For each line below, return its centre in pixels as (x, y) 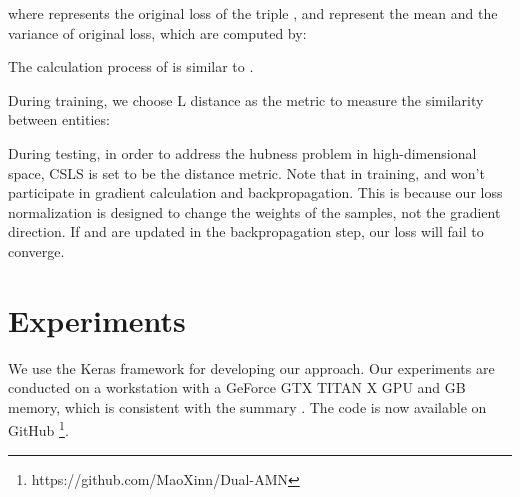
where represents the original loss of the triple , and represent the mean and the (253, 13)
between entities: (59, 119)
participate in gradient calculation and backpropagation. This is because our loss (255, 192)
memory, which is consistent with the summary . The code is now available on (247, 406)
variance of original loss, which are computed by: (157, 32)
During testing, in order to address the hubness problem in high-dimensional (242, 152)
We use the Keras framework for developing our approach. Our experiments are (251, 367)
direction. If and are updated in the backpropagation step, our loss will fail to (246, 231)
